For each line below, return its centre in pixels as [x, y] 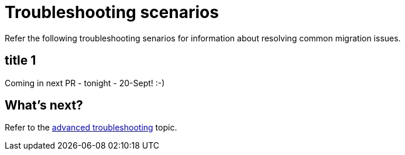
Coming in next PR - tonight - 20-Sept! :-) [85, 83]
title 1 [20, 61]
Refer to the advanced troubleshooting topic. [91, 128]
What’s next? [44, 105]
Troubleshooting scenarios [112, 12]
